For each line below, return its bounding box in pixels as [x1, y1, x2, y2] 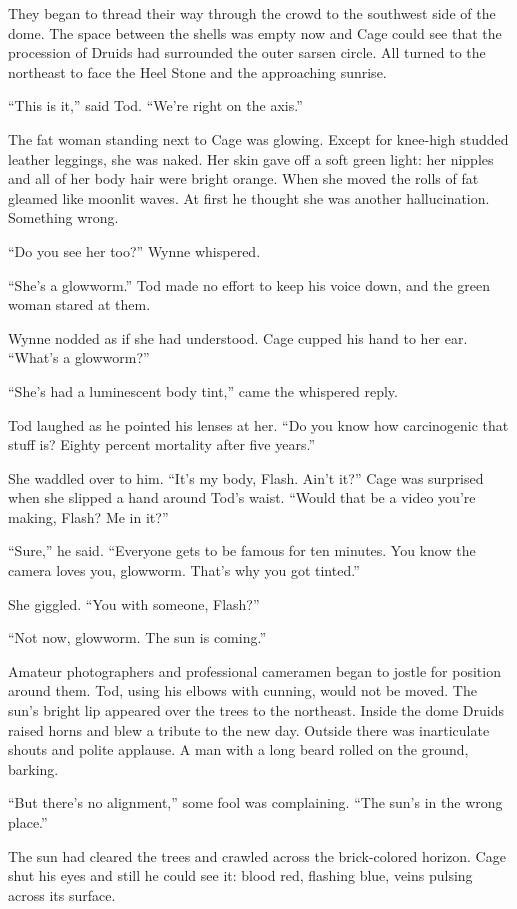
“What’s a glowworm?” [8, 347, 150, 368]
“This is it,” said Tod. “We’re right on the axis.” [8, 95, 303, 116]
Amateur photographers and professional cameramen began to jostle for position [8, 660, 501, 681]
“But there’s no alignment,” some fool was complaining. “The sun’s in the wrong [8, 792, 503, 813]
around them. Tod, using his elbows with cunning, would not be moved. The [8, 680, 477, 701]
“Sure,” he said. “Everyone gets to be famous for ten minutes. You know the [8, 540, 476, 561]
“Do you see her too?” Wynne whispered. [8, 240, 261, 261]
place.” [8, 812, 48, 832]
